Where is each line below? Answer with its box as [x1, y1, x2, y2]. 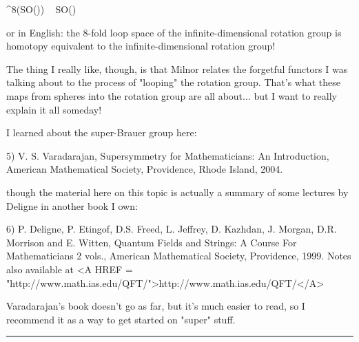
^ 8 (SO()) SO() [6, 2, 76, 16]
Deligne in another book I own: [6, 198, 138, 213]
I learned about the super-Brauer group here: [6, 125, 197, 140]
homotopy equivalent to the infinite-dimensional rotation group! [6, 39, 276, 53]
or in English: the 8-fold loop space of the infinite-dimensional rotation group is [6, 25, 342, 39]
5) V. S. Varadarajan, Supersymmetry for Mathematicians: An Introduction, [6, 148, 329, 162]
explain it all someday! [6, 102, 102, 116]
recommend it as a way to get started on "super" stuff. [6, 312, 236, 326]
